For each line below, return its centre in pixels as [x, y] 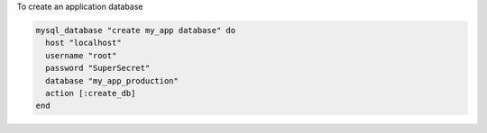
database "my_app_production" [112, 80]
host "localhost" [83, 43]
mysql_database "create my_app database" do [136, 30]
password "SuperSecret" [98, 68]
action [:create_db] [91, 93]
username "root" [81, 55]
